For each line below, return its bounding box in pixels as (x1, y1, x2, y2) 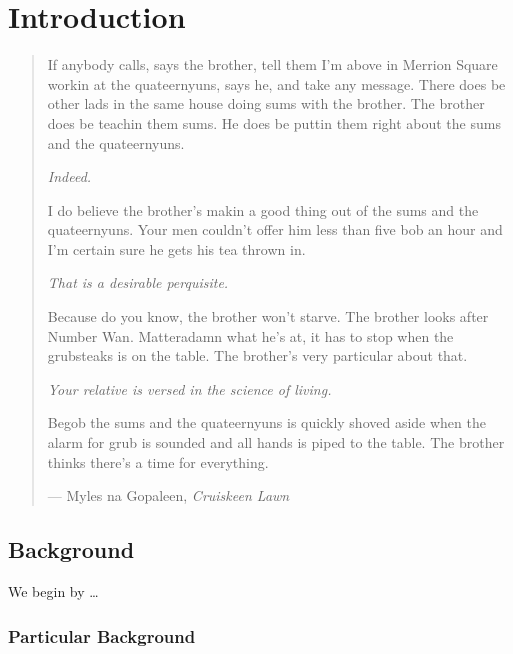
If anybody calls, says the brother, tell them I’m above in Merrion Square (47, 54, 498, 75)
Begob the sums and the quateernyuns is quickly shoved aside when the (47, 412, 486, 433)
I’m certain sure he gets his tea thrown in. (47, 238, 306, 259)
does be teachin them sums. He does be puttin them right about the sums (47, 112, 501, 133)
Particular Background (8, 623, 196, 648)
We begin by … (8, 581, 99, 602)
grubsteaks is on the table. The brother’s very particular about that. (47, 345, 468, 366)
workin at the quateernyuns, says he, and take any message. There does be (47, 73, 506, 94)
